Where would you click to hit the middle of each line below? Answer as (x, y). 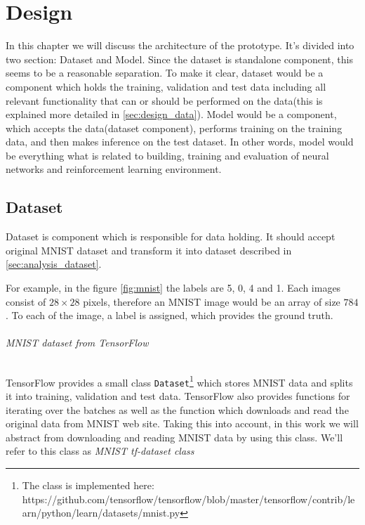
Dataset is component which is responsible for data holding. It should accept (171, 236)
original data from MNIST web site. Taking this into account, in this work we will (182, 423)
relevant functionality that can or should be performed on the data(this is (164, 100)
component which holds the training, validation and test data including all (166, 86)
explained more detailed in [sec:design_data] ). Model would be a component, (171, 114)
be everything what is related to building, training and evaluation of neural (167, 155)
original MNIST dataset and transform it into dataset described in (149, 250)
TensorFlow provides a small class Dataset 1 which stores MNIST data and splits (179, 381)
